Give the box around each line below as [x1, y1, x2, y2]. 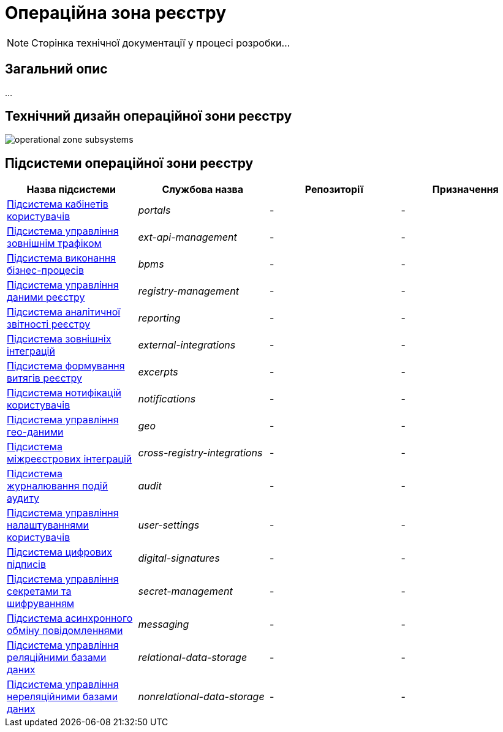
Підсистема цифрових [7, 546, 113, 559]
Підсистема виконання [7, 252, 116, 265]
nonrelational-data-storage [138, 690, 265, 703]
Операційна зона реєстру [5, 2, 227, 23]
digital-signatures [138, 552, 220, 565]
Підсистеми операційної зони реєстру [5, 155, 254, 171]
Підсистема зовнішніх [7, 333, 112, 345]
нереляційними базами [7, 690, 118, 703]
